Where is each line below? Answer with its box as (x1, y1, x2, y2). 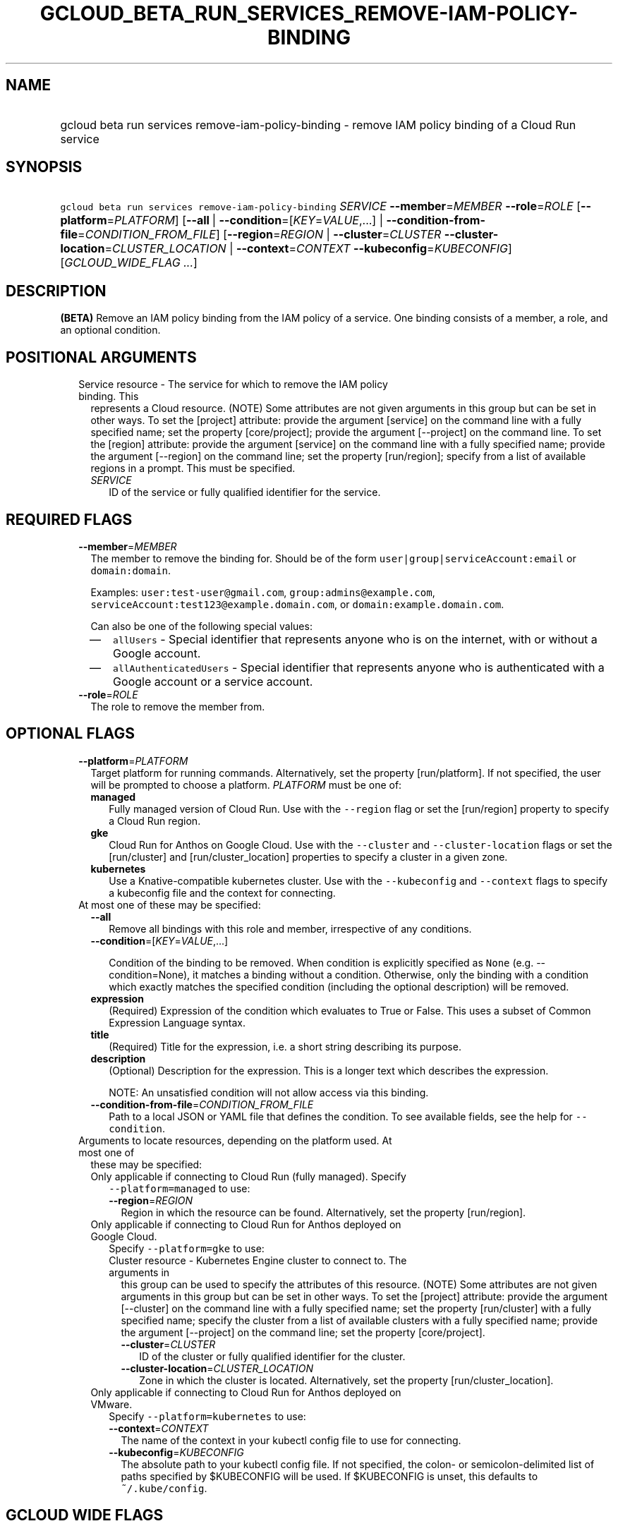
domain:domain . (90, 564, 171, 576)
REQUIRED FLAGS (6, 510, 133, 528)
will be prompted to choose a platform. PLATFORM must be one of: (90, 778, 402, 791)
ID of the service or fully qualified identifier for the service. (109, 486, 381, 499)
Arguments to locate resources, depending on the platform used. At (78, 1134, 392, 1146)
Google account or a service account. (113, 674, 313, 689)
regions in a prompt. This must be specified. (90, 462, 296, 475)
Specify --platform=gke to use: (109, 1242, 265, 1254)
